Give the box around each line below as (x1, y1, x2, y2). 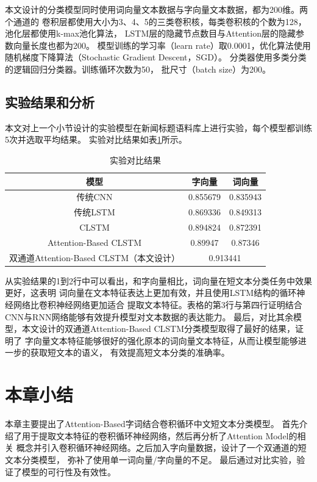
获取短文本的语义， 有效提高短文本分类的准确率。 (30, 346, 230, 359)
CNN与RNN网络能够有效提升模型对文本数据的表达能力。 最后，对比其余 (5, 310, 294, 323)
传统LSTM (74, 206, 115, 218)
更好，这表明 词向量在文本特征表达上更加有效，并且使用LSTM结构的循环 (5, 286, 297, 299)
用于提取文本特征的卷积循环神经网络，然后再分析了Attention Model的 (21, 429, 297, 442)
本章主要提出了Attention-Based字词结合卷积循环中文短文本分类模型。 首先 (5, 417, 299, 430)
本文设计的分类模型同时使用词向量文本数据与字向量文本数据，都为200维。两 (5, 3, 308, 15)
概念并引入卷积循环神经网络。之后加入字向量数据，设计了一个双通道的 (16, 441, 298, 454)
